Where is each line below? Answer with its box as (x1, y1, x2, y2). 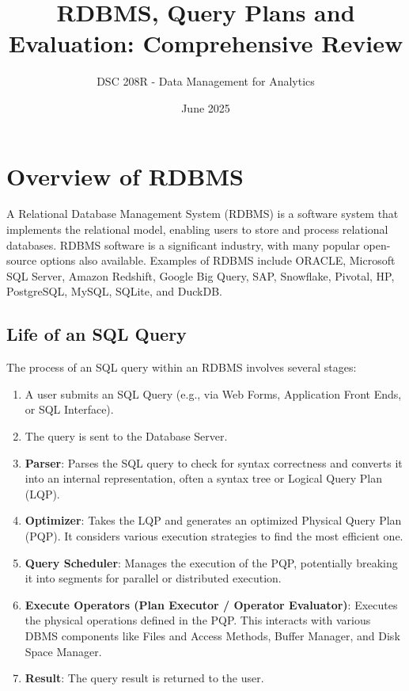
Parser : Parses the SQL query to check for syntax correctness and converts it (25, 454, 403, 471)
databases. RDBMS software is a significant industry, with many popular (6, 236, 360, 253)
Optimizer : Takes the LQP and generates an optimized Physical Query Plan (25, 512, 402, 529)
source (6, 252, 37, 269)
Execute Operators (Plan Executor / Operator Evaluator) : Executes (25, 596, 398, 613)
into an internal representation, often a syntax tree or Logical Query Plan (25, 470, 382, 487)
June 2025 (181, 99, 230, 116)
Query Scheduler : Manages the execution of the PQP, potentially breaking (25, 554, 398, 571)
